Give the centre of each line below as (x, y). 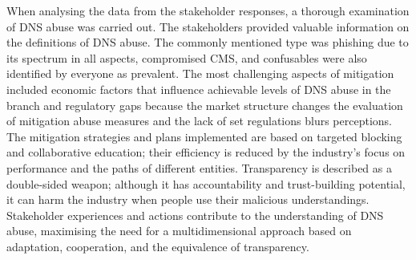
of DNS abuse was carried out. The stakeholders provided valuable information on (208, 26)
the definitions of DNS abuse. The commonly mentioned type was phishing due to (208, 42)
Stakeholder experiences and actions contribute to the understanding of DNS (195, 215)
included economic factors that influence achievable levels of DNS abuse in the (199, 89)
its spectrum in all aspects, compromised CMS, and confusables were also (187, 57)
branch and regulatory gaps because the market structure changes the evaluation (205, 105)
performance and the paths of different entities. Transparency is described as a (199, 167)
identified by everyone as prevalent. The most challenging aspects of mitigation (200, 73)
